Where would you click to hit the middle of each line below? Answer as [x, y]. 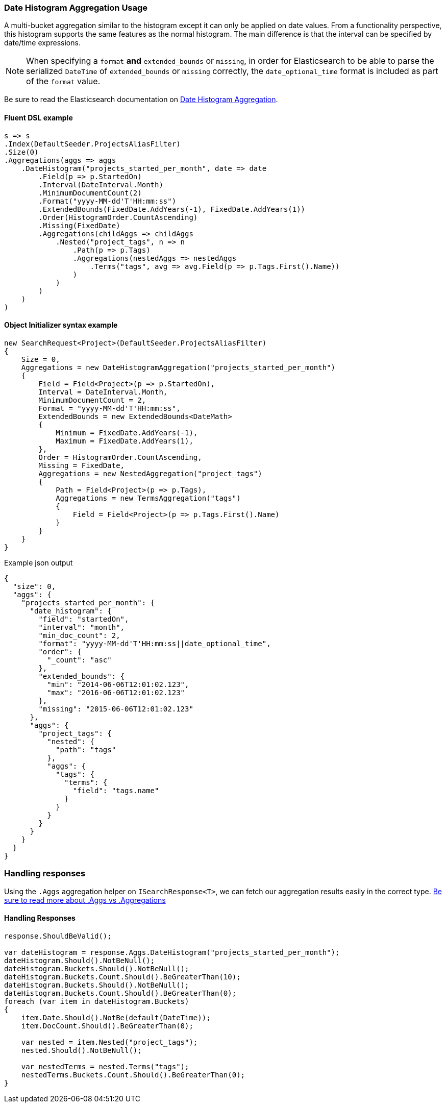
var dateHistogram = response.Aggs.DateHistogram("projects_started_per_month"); [172, 952]
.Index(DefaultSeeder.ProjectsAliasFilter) [92, 144]
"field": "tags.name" [116, 790]
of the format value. [63, 81]
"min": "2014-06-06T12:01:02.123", [118, 684]
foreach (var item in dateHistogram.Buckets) [97, 1001]
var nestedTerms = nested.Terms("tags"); [105, 1066]
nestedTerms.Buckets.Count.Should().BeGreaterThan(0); [133, 1075]
